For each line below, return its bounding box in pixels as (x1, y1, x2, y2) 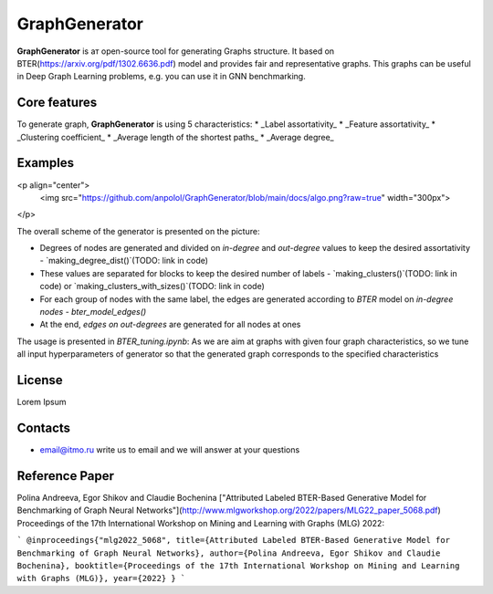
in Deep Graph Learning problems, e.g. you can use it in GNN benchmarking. (16, 71, 306, 82)
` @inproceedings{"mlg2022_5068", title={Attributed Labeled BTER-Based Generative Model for (16, 535, 451, 546)
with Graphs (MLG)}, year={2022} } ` (16, 573, 186, 584)
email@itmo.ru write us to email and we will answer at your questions (39, 444, 300, 455)
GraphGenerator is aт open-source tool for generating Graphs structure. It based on (16, 46, 335, 57)
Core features (16, 95, 98, 110)
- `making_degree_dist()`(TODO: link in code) (39, 255, 209, 266)
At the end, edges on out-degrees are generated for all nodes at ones (39, 319, 301, 330)
